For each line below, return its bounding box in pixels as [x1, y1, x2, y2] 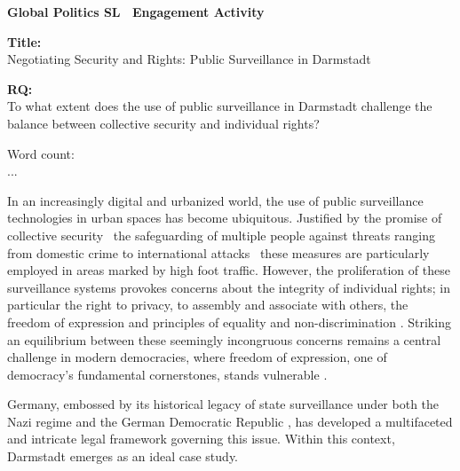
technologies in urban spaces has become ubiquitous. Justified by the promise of [7, 208, 442, 227]
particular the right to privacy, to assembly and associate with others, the [7, 295, 408, 314]
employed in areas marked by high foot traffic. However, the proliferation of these [7, 261, 450, 279]
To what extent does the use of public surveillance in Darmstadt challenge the [7, 97, 432, 115]
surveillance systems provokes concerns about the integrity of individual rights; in [7, 278, 450, 296]
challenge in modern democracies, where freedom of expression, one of [7, 348, 387, 366]
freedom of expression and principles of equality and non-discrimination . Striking [7, 312, 451, 331]
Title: [7, 32, 42, 51]
